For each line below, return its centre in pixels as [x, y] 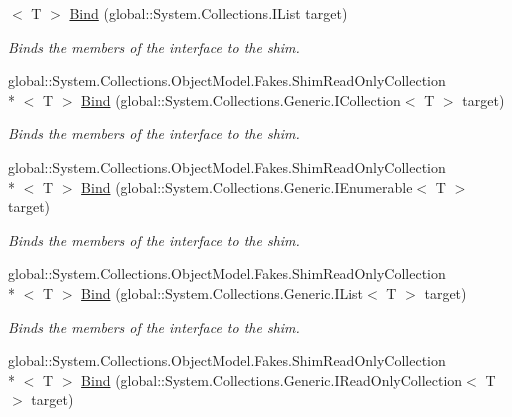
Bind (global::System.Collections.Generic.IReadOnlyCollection [272, 379]
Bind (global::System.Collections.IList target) [208, 13]
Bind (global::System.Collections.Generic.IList [222, 292]
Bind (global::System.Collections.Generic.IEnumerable [247, 186]
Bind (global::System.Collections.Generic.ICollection [241, 99]
